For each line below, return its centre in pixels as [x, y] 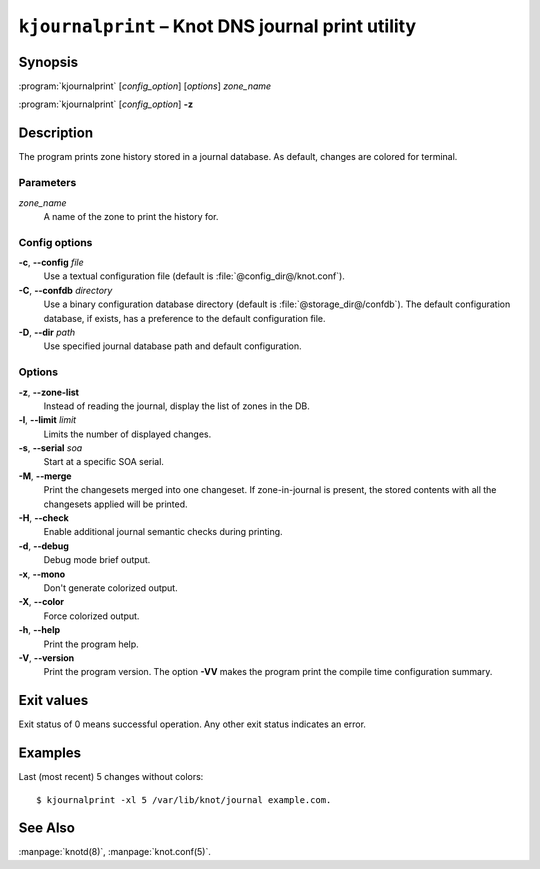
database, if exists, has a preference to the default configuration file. [184, 318]
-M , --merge [45, 476]
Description [56, 133]
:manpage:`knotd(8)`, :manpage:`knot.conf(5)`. [115, 852]
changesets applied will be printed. [116, 504]
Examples [50, 753]
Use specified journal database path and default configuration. [172, 346]
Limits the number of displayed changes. [127, 434]
